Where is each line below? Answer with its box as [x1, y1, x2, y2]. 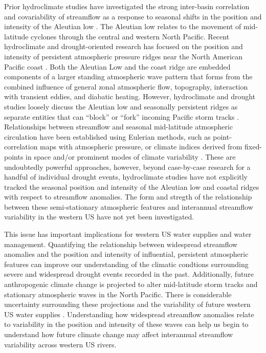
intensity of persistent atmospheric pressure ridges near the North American [4, 51, 242, 61]
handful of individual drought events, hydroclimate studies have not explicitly [4, 171, 248, 182]
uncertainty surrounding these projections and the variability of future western [4, 299, 251, 310]
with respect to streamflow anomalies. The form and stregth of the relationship [4, 191, 252, 202]
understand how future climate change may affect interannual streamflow [4, 329, 233, 339]
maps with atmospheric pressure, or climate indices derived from [40, 141, 242, 152]
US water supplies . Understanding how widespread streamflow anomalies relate [4, 308, 254, 319]
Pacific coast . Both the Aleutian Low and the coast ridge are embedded [4, 61, 231, 72]
